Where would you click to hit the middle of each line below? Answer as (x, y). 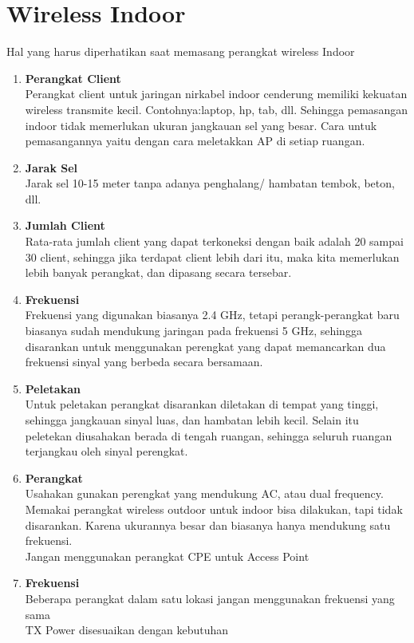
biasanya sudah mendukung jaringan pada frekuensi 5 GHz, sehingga (193, 331)
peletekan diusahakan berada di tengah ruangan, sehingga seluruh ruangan (209, 435)
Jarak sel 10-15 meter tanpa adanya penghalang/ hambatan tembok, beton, (210, 183)
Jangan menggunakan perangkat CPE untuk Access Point (167, 556)
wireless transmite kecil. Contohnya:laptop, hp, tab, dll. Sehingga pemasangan (216, 109)
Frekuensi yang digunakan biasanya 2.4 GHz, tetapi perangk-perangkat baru (212, 315)
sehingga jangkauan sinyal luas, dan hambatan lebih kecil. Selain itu (192, 420)
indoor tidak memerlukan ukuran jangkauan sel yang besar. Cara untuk (201, 125)
